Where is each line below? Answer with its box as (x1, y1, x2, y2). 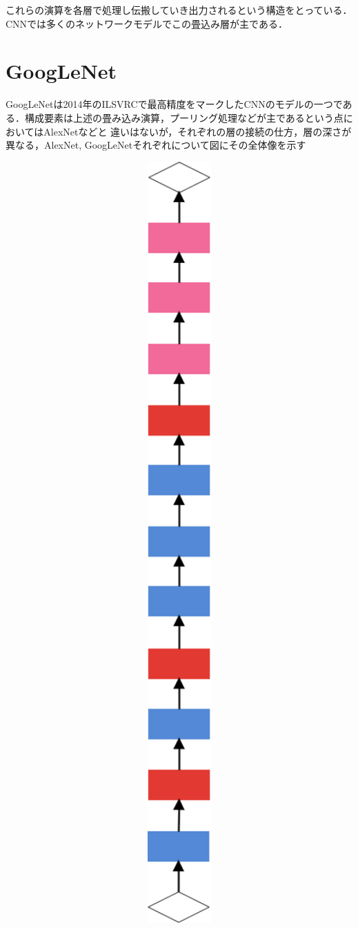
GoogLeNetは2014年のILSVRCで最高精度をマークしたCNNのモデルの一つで (6, 97, 343, 111)
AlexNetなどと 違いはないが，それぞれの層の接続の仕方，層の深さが (43, 124, 352, 138)
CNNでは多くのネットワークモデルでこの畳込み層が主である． (6, 16, 288, 30)
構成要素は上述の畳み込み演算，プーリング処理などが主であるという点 (24, 110, 344, 124)
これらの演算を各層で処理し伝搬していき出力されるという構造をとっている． (6, 3, 352, 17)
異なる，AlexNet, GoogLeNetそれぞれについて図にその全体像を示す (6, 138, 306, 152)
